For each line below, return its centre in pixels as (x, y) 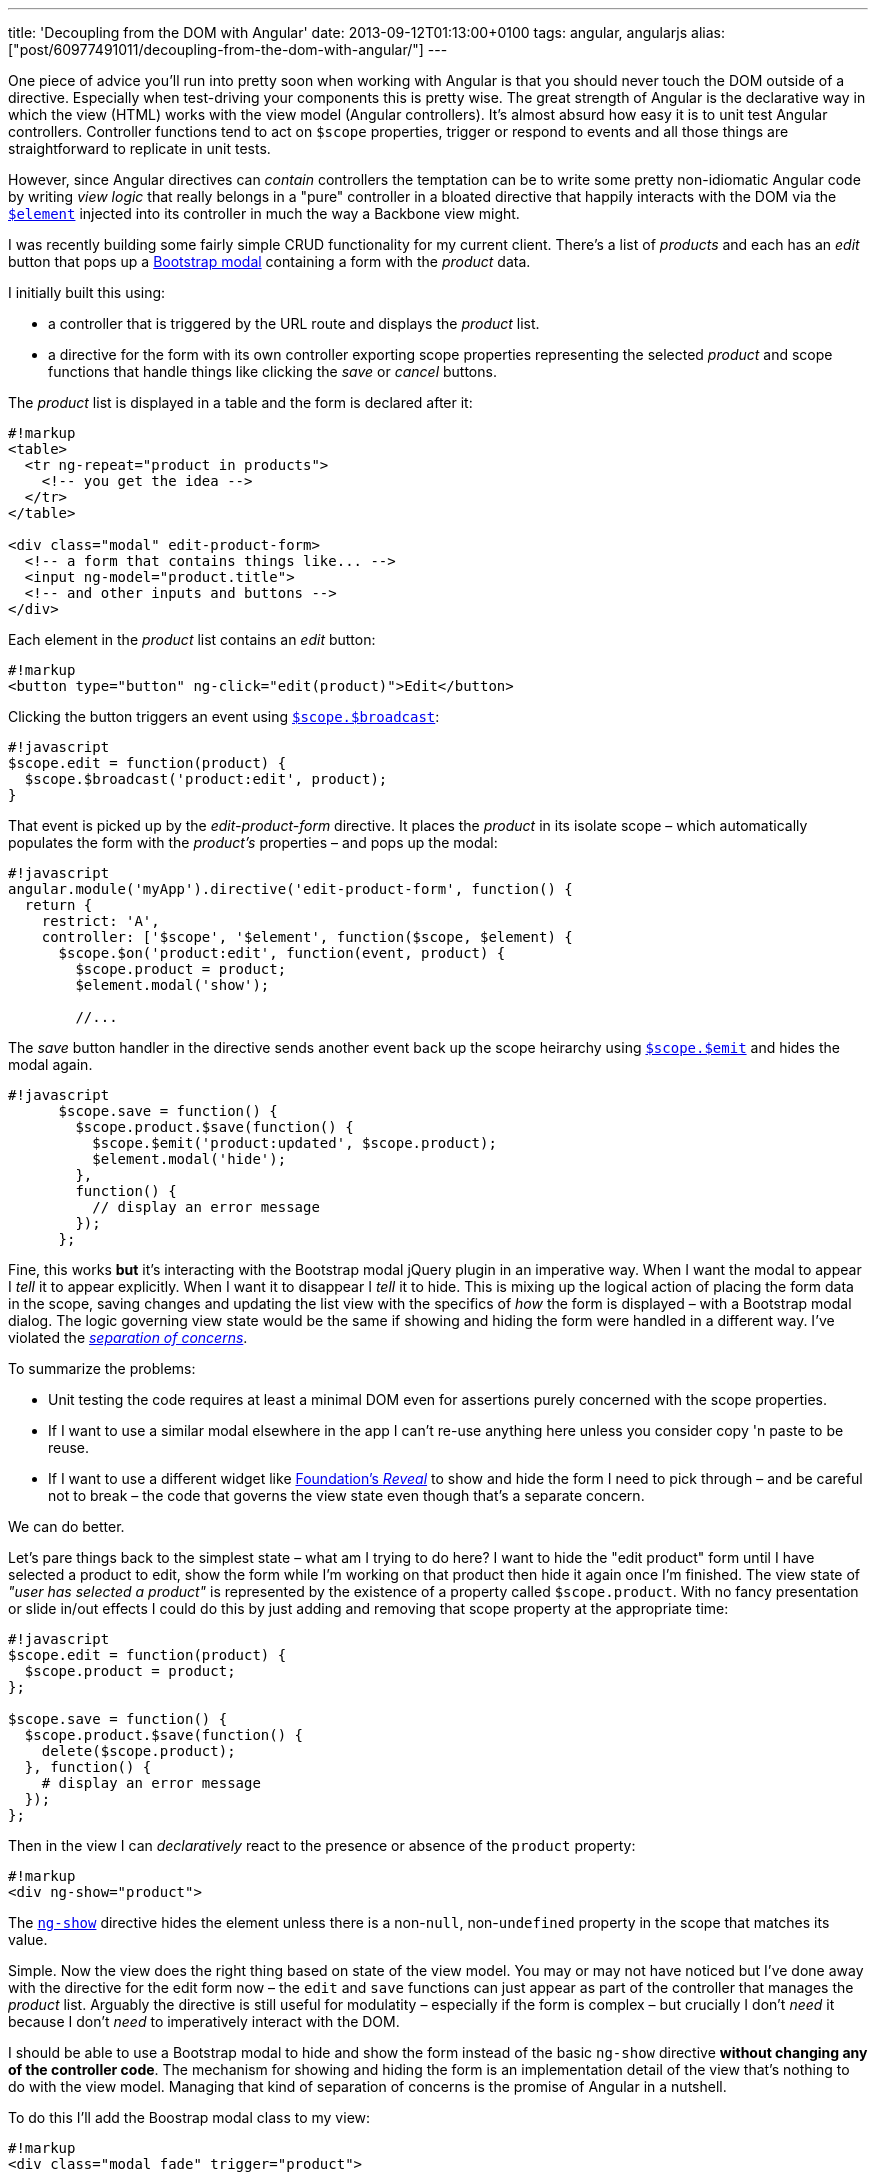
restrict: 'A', (100, 921)
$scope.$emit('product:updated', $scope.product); (294, 1143)
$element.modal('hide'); (189, 1159)
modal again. (50, 1064)
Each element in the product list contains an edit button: (192, 639)
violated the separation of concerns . (128, 1337)
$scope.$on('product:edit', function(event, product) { (282, 953)
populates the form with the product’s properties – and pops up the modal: (253, 842)
